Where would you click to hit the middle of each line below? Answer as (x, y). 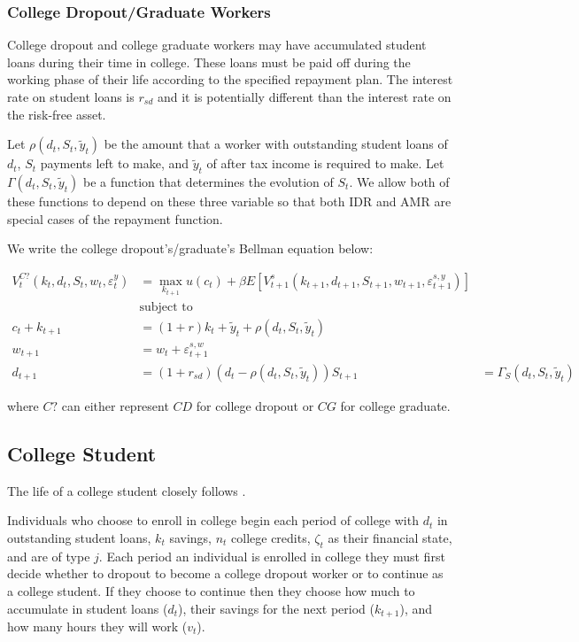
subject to (166, 307)
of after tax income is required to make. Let (325, 163)
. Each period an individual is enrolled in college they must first (272, 556)
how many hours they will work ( (97, 627)
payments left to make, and (115, 163)
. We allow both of (399, 181)
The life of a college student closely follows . (127, 490)
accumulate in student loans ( (88, 608)
